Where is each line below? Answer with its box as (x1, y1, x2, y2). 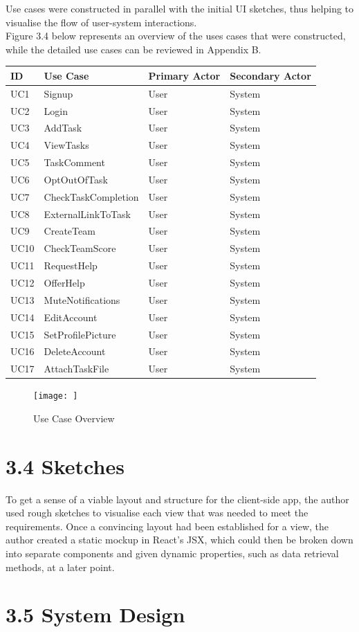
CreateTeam (44, 224, 95, 238)
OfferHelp (44, 276, 85, 289)
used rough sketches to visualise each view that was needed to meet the (6, 505, 309, 520)
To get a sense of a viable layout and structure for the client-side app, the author (6, 491, 349, 506)
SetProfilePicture (44, 327, 116, 341)
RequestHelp (44, 258, 98, 273)
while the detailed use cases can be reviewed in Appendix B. (6, 42, 261, 56)
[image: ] (33, 391, 78, 401)
